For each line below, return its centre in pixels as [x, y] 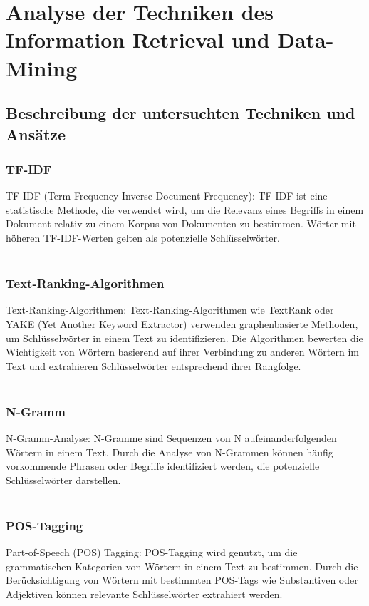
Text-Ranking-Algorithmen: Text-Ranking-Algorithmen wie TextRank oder [170, 310]
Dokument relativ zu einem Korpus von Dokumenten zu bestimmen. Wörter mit [181, 224]
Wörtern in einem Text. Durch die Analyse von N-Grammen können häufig [170, 452]
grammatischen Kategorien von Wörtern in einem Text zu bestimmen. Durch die [182, 566]
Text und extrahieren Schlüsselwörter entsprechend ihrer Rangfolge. [154, 365]
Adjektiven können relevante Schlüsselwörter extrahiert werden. [144, 594]
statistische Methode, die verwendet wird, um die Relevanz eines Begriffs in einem [185, 209]
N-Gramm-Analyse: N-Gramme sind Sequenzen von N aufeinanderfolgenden [171, 438]
